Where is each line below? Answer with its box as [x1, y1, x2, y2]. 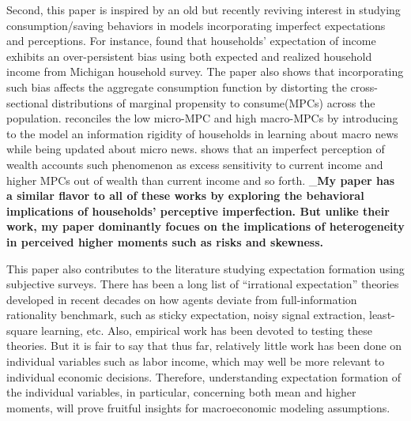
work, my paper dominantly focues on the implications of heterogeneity [6, 218, 405, 235]
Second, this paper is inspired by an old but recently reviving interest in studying [6, 2, 401, 17]
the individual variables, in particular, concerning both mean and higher [6, 384, 356, 400]
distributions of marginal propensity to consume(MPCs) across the [51, 94, 375, 111]
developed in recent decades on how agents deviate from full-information [6, 291, 357, 307]
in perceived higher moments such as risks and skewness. [6, 233, 323, 250]
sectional [6, 94, 48, 111]
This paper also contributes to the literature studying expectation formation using [6, 260, 405, 276]
